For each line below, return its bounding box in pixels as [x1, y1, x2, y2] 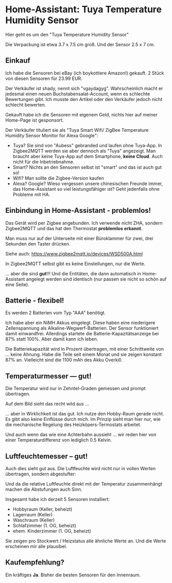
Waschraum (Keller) [12, 517, 55, 523]
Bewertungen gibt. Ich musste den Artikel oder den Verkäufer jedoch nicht [5, 96, 163, 102]
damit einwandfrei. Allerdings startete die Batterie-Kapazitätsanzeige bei [5, 331, 159, 337]
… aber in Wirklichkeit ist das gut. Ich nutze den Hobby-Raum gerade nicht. [5, 411, 164, 417]
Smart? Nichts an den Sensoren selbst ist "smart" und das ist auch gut [12, 164, 162, 170]
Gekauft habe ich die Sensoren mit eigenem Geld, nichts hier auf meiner [5, 111, 158, 117]
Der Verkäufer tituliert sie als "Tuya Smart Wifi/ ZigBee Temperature [5, 127, 149, 133]
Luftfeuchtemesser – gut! [5, 452, 88, 460]
